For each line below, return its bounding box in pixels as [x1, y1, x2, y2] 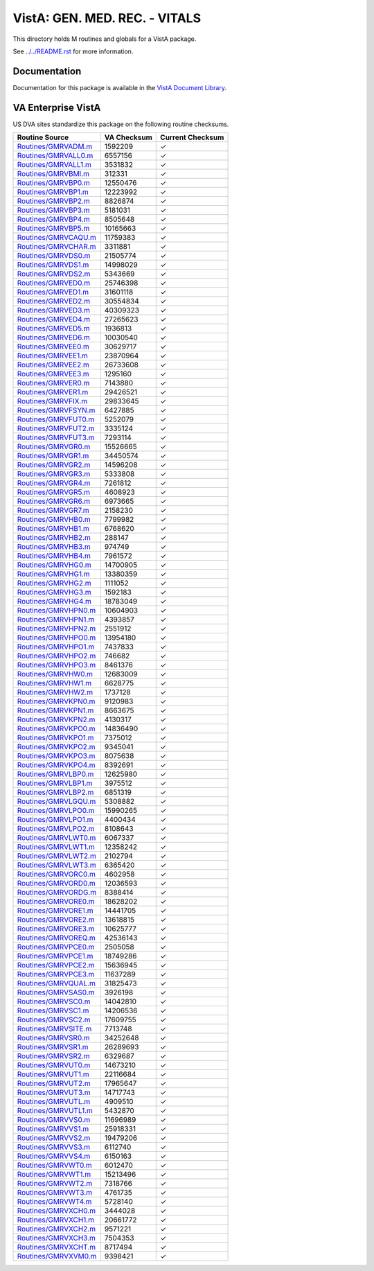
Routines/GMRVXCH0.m [17, 1206, 96, 1216]
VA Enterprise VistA [12, 101, 101, 114]
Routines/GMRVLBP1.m [17, 778, 93, 788]
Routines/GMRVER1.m [17, 387, 89, 397]
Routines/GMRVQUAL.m [17, 979, 96, 988]
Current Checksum [160, 132, 224, 142]
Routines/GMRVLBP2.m [17, 787, 94, 797]
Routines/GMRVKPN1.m [17, 705, 94, 715]
